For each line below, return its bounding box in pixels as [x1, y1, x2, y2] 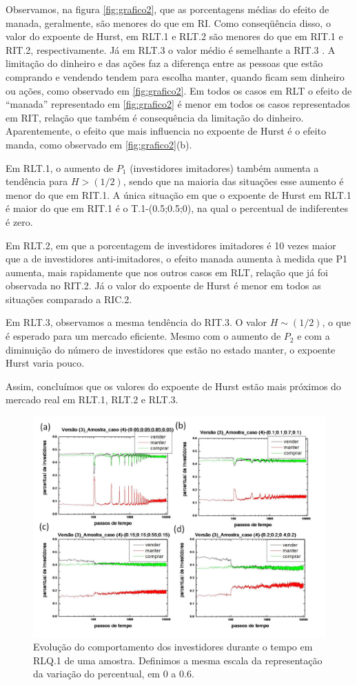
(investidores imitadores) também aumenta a [130, 160, 319, 175]
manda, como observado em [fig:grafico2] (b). [6, 137, 192, 151]
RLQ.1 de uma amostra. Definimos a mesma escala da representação [33, 653, 323, 667]
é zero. [6, 214, 33, 229]
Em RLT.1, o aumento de [6, 160, 114, 175]
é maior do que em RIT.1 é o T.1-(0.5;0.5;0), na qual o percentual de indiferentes [6, 201, 348, 215]
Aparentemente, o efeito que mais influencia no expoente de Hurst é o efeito [6, 124, 326, 138]
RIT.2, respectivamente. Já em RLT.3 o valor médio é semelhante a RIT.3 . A [6, 42, 336, 57]
